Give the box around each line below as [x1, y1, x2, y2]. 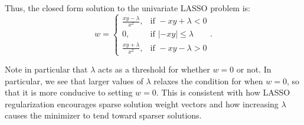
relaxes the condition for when [153, 74, 263, 87]
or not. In [236, 63, 272, 75]
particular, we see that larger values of [5, 74, 143, 87]
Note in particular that [5, 63, 88, 75]
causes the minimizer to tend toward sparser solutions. [5, 109, 202, 121]
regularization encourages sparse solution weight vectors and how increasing [5, 97, 279, 110]
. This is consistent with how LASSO [156, 86, 290, 98]
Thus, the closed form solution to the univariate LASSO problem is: [5, 2, 250, 14]
